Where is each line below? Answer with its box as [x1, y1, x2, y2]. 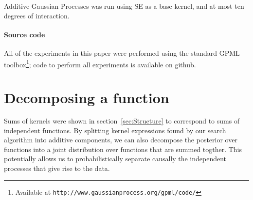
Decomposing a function [4, 88, 169, 108]
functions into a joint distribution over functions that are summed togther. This [4, 144, 242, 154]
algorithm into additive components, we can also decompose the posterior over [4, 135, 237, 145]
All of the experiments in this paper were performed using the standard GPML [4, 47, 240, 58]
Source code [4, 29, 45, 39]
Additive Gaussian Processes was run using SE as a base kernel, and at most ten [4, 1, 244, 11]
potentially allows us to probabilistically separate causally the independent [4, 154, 227, 164]
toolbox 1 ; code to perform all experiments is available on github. [4, 58, 196, 69]
